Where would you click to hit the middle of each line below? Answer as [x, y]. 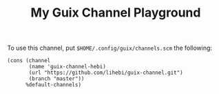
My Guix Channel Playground [116, 13]
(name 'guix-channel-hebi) [67, 67]
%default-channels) [53, 85]
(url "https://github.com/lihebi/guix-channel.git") [106, 73]
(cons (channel [29, 61]
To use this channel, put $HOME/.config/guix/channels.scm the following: [109, 48]
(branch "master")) [56, 79]
